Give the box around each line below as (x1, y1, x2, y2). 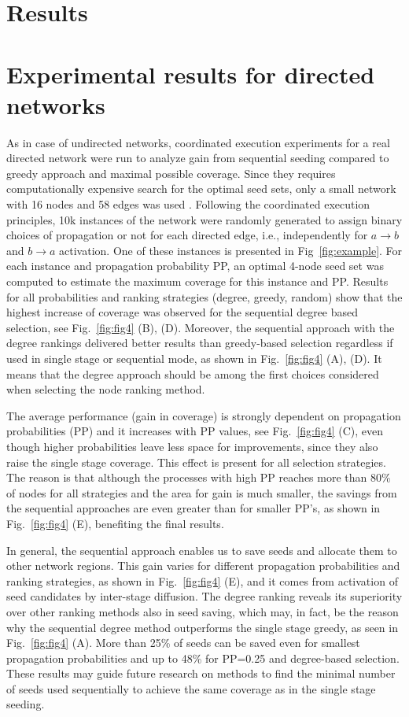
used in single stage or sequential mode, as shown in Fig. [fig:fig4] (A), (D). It (6, 350, 382, 366)
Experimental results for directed (6, 57, 375, 90)
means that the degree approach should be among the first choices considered (6, 365, 379, 382)
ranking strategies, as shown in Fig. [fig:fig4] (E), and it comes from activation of (6, 572, 398, 589)
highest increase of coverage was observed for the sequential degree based (6, 304, 359, 320)
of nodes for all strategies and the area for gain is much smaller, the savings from (6, 484, 397, 501)
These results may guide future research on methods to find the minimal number (6, 665, 396, 682)
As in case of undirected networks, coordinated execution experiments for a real (6, 134, 390, 150)
